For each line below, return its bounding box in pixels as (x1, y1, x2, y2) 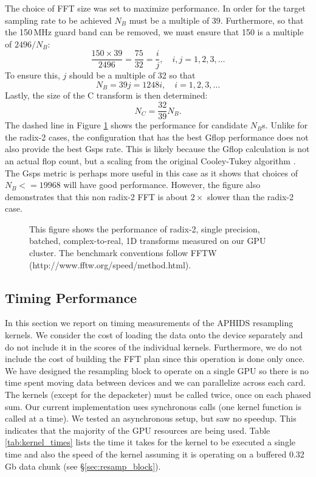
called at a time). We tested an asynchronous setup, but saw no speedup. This (5, 412, 297, 425)
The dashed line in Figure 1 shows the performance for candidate (5, 119, 248, 131)
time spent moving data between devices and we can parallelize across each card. (5, 376, 306, 389)
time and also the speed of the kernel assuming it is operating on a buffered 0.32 (5, 448, 304, 460)
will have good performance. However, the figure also (63, 178, 261, 191)
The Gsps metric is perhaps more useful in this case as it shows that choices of (5, 166, 298, 179)
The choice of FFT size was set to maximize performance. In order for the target (5, 2, 306, 14)
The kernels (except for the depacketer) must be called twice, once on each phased (5, 388, 311, 401)
